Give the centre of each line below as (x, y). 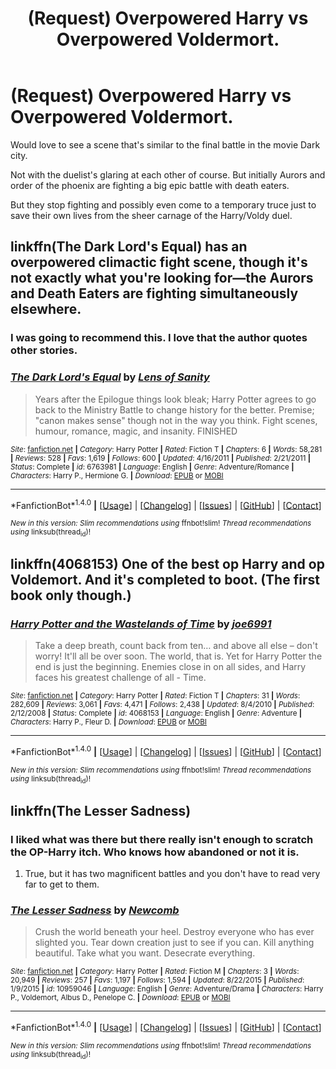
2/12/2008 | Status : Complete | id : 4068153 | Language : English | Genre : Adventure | (156, 713)
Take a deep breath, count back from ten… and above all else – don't (176, 646)
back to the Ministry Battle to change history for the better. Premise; (174, 409)
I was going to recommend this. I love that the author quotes (159, 338)
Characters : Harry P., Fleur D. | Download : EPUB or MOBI (108, 722)
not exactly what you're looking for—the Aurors (162, 278)
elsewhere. (46, 309)
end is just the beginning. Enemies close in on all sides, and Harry (170, 667)
